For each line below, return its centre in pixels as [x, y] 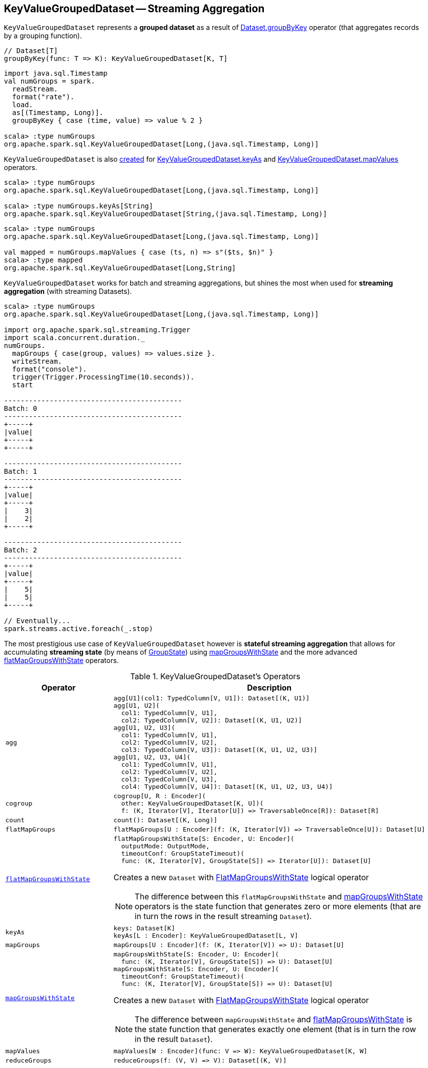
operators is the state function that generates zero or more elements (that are [278, 907]
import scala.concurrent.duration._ [74, 338]
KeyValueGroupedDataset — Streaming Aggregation [134, 9]
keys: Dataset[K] [144, 928]
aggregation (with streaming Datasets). [68, 291]
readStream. [35, 89]
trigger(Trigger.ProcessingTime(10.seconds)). [103, 377]
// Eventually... [37, 621]
